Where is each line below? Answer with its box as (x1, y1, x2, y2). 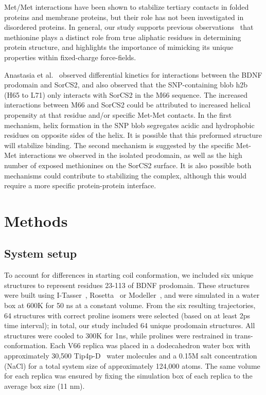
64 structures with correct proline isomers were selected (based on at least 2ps (4, 310, 250, 320)
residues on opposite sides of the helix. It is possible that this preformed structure (4, 130, 262, 140)
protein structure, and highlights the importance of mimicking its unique (4, 42, 234, 52)
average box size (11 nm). (4, 380, 85, 391)
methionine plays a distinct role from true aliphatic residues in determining (4, 31, 241, 42)
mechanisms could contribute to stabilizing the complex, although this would (4, 170, 246, 181)
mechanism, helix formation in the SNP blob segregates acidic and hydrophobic (4, 119, 255, 130)
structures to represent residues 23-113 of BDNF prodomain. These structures (4, 279, 250, 290)
